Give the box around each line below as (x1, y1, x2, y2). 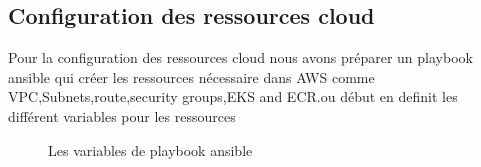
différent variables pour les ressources (8, 105, 236, 126)
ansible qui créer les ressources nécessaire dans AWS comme (8, 66, 375, 87)
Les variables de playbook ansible (48, 139, 253, 160)
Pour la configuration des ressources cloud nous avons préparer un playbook (8, 47, 473, 68)
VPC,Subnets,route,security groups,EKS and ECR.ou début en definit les (8, 86, 458, 107)
